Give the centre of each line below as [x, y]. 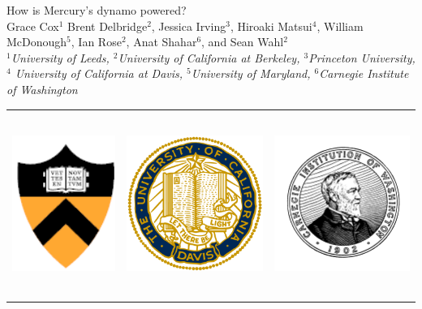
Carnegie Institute [364, 73]
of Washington [42, 89]
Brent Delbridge [108, 26]
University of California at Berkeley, [209, 57]
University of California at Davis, [99, 73]
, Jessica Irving [189, 26]
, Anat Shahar [161, 42]
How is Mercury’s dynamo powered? [97, 10]
